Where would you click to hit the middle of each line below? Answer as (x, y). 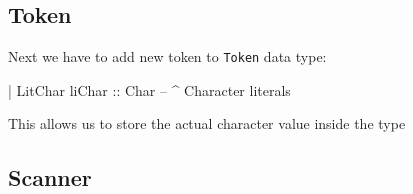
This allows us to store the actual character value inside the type (207, 123)
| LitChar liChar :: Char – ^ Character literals (149, 89)
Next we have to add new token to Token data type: (167, 56)
